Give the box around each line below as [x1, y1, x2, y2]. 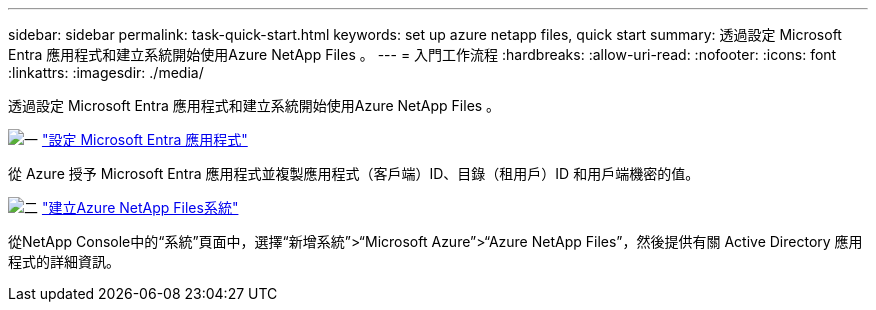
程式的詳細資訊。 [8, 253, 120, 270]
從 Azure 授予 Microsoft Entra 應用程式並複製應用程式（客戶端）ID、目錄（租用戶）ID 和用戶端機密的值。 [8, 165, 700, 182]
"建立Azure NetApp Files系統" [41, 199, 239, 216]
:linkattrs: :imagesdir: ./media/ [8, 64, 204, 81]
